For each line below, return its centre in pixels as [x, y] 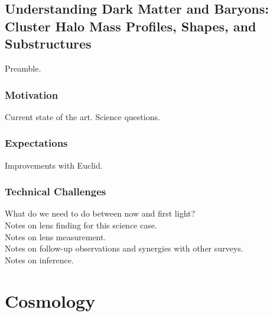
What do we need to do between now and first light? [100, 213]
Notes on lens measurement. [56, 236]
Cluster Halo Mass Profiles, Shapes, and [131, 26]
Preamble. [23, 68]
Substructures [48, 43]
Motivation [32, 94]
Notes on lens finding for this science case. [81, 225]
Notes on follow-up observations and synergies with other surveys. [124, 248]
